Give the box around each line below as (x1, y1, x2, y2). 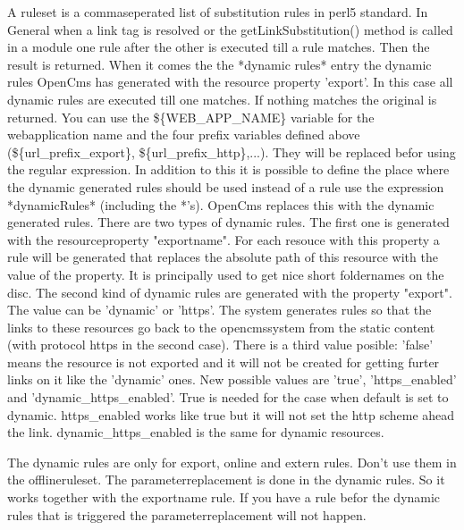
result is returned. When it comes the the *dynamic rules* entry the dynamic (7, 55, 432, 73)
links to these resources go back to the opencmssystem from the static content (7, 317, 435, 336)
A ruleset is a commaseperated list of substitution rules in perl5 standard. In (7, 3, 428, 21)
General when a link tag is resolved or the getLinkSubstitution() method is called (7, 20, 453, 38)
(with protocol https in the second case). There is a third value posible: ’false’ (7, 335, 434, 354)
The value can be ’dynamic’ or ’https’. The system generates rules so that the (7, 300, 432, 319)
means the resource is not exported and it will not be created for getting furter (7, 352, 440, 371)
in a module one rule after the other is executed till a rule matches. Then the (7, 38, 430, 56)
